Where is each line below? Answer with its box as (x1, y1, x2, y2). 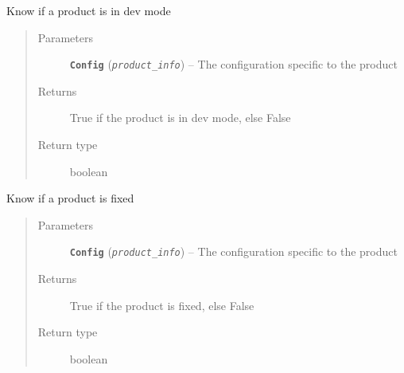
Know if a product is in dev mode (6, 2, 171, 18)
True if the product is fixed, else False (69, 296, 254, 313)
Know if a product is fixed (6, 190, 134, 206)
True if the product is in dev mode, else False (69, 109, 291, 126)
